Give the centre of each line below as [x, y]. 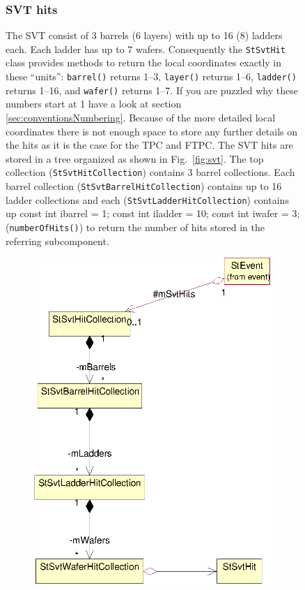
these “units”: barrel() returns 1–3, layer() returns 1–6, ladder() [151, 76]
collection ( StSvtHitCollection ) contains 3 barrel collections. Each [150, 172]
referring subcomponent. [57, 241]
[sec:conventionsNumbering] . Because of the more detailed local [141, 117]
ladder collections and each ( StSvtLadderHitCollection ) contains [147, 199]
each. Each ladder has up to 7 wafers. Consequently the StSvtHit [146, 49]
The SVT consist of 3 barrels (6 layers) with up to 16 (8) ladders [144, 35]
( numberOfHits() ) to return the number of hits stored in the [135, 227]
